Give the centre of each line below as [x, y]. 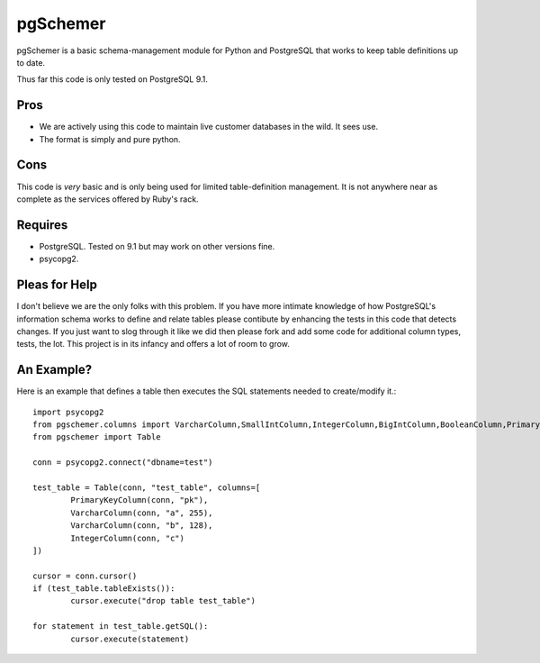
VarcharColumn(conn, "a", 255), [142, 513]
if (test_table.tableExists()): [104, 589]
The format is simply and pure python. [110, 139]
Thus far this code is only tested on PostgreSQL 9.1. [112, 79]
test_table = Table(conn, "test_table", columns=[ [147, 487]
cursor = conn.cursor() [85, 576]
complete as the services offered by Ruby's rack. [108, 199]
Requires [42, 225]
